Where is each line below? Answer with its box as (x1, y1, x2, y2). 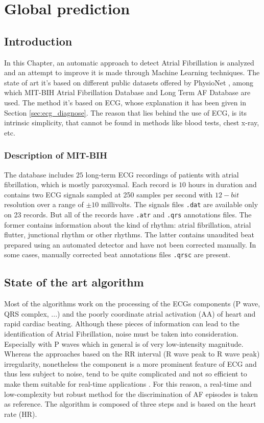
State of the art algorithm (4, 274, 144, 290)
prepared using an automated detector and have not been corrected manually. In (4, 239, 256, 250)
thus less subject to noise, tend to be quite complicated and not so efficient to (4, 368, 247, 379)
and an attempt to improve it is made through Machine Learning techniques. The (4, 67, 260, 78)
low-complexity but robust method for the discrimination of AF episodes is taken (4, 388, 258, 399)
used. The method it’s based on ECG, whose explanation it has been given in (4, 97, 246, 107)
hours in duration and (188, 179, 257, 190)
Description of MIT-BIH (4, 149, 107, 162)
